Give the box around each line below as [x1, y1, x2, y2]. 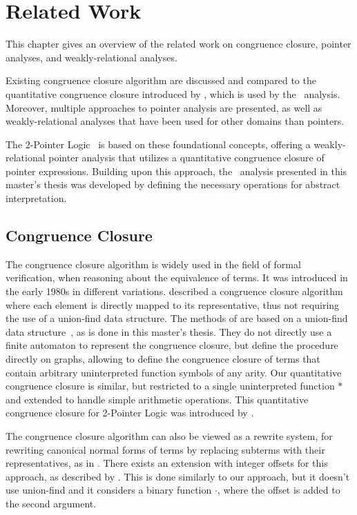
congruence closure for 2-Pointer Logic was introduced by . [6, 405, 254, 420]
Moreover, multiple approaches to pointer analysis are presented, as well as [6, 100, 322, 114]
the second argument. [6, 496, 97, 510]
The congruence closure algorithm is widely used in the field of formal [6, 256, 301, 271]
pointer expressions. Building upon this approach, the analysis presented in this [6, 163, 347, 178]
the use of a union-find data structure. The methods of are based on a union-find [6, 311, 348, 325]
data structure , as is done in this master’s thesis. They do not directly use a [6, 324, 332, 339]
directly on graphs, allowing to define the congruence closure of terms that [6, 352, 320, 366]
